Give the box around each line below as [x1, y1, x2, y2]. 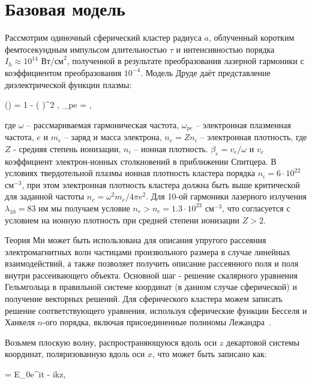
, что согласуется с [222, 201, 290, 214]
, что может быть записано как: [152, 347, 267, 360]
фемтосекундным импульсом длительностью [5, 43, 167, 55]
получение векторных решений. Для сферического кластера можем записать [5, 292, 283, 305]
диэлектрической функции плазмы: [5, 78, 132, 90]
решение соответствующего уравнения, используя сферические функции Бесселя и [5, 304, 307, 316]
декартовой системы [226, 335, 300, 348]
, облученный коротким [208, 31, 295, 44]
